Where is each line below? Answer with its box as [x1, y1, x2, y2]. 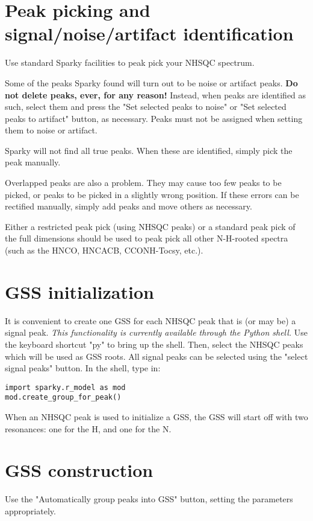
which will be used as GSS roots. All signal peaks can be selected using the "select [5, 350, 308, 362]
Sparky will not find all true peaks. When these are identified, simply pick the [5, 144, 293, 156]
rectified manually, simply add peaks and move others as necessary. [5, 200, 252, 213]
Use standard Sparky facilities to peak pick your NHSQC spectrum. [5, 56, 255, 69]
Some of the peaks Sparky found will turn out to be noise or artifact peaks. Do [5, 76, 298, 89]
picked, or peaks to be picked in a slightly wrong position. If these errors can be [5, 188, 299, 200]
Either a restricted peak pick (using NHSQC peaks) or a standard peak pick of [5, 220, 296, 232]
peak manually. [5, 156, 61, 168]
